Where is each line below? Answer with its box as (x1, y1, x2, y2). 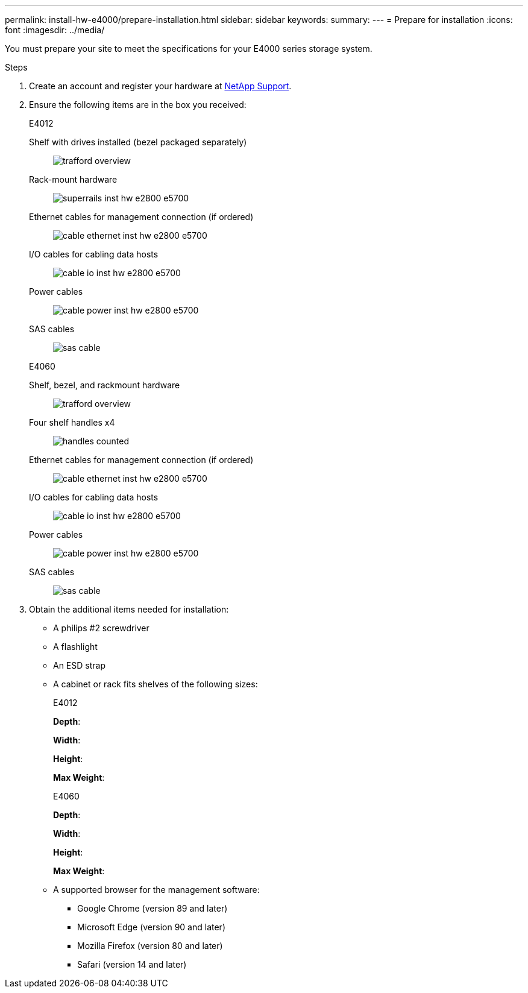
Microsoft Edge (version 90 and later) (77, 922, 225, 932)
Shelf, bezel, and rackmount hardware (29, 380, 180, 390)
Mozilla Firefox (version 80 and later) (77, 941, 223, 951)
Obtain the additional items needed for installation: (29, 604, 229, 614)
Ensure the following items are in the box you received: (29, 99, 247, 110)
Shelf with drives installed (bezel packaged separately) (29, 137, 247, 147)
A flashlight (53, 642, 98, 652)
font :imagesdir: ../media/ (5, 25, 105, 35)
